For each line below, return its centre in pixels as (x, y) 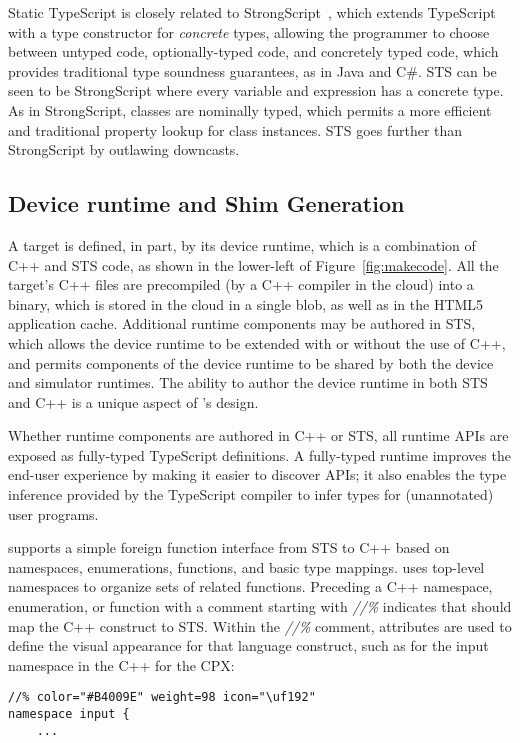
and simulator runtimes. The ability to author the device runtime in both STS (248, 382)
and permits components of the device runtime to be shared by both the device (251, 362)
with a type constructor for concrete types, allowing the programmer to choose (249, 31)
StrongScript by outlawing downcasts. (124, 149)
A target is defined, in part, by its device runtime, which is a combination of (242, 244)
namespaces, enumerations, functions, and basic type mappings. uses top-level (246, 566)
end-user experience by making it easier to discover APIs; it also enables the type (257, 474)
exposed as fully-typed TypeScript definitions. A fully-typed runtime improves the (259, 454)
